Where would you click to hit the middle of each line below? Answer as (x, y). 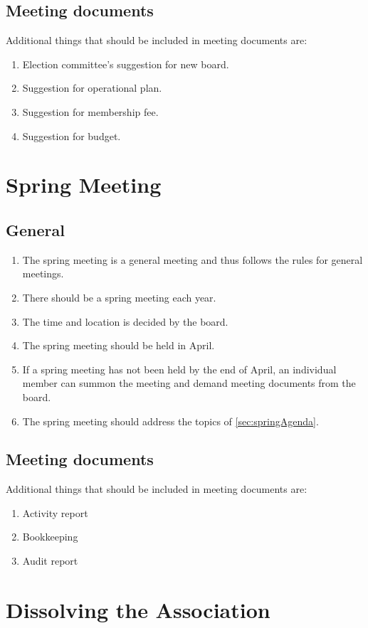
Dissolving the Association (138, 609)
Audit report (50, 561)
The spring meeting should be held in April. (119, 345)
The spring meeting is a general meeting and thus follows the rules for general (193, 259)
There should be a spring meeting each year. (119, 297)
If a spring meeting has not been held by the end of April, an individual (179, 369)
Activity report (55, 512)
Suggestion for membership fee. (90, 111)
